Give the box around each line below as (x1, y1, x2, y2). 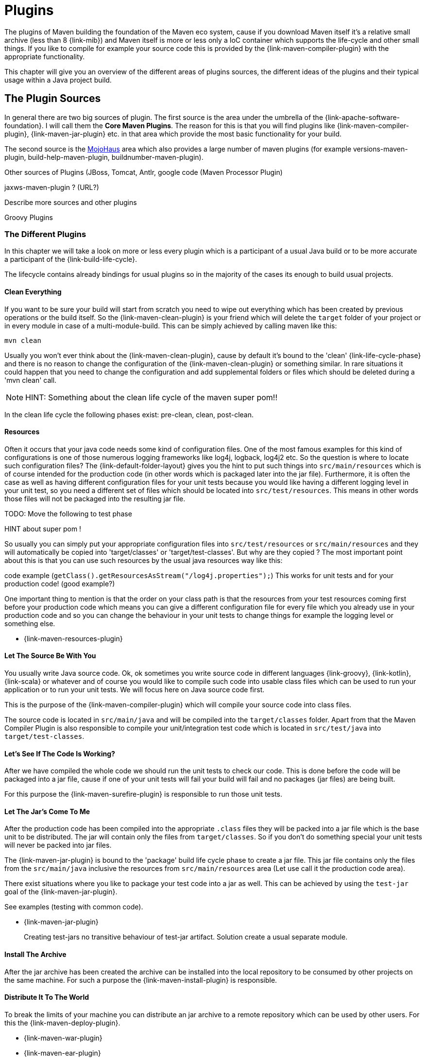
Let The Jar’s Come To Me (4, 807, 90, 816)
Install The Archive (4, 950, 67, 959)
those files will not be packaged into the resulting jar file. (4, 494, 186, 503)
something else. (4, 619, 55, 628)
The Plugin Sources (4, 92, 101, 105)
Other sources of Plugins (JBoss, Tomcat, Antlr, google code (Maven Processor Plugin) (4, 168, 283, 176)
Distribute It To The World (4, 993, 89, 1002)
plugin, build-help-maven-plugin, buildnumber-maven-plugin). (4, 153, 204, 161)
